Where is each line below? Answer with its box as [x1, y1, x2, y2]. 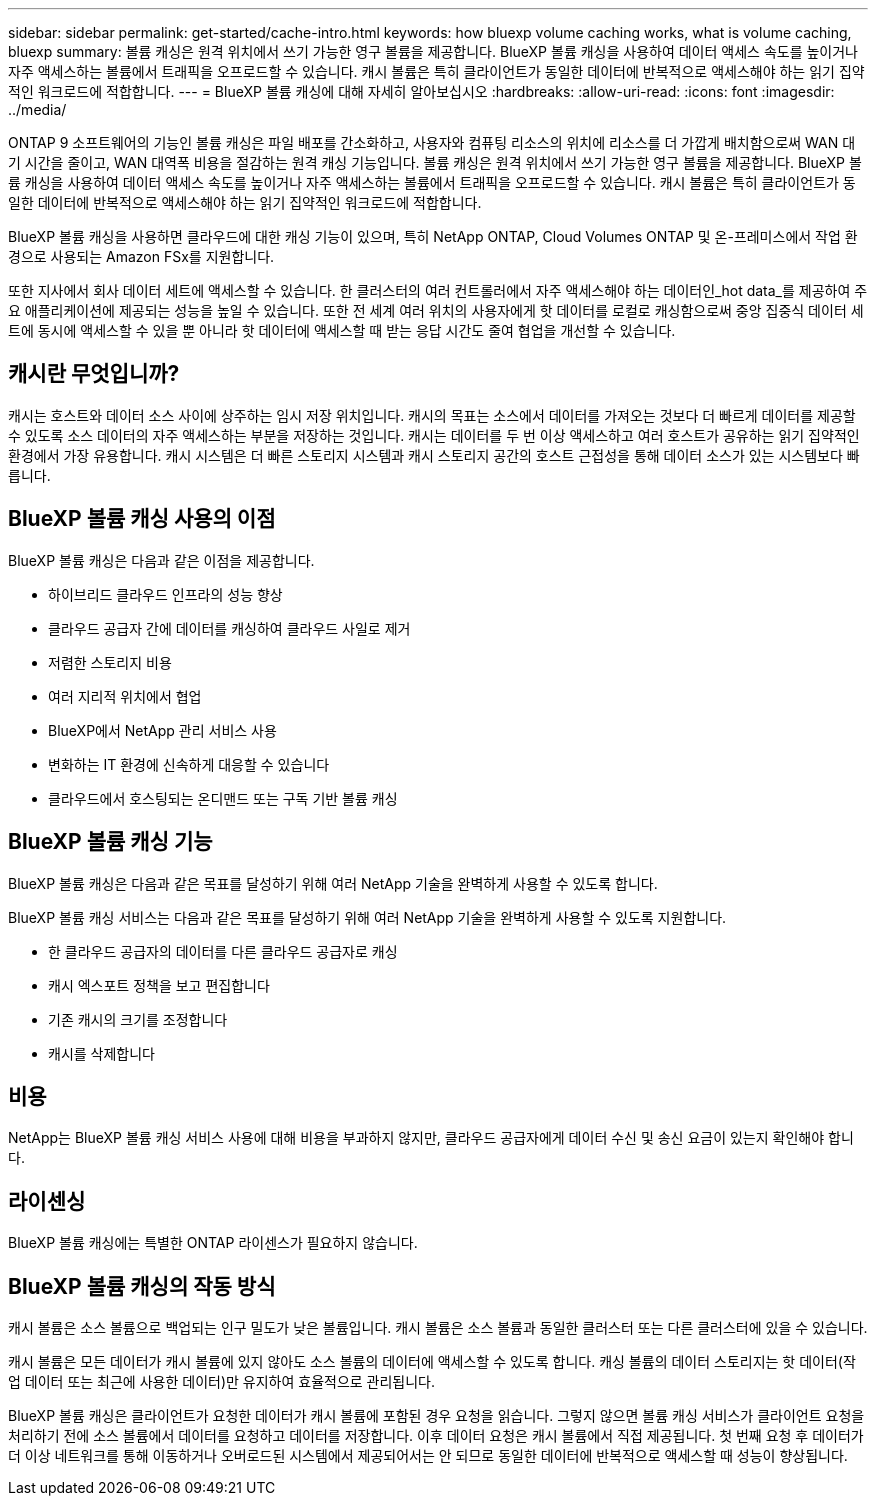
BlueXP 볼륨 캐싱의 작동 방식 [8, 1273, 276, 1299]
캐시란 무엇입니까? [8, 361, 180, 387]
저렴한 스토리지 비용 [48, 653, 172, 671]
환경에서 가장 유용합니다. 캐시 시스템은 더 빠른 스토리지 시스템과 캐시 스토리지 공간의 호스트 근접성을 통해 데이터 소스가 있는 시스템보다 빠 [8, 446, 860, 464]
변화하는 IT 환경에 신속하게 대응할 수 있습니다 [48, 755, 330, 773]
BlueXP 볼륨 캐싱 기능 [8, 829, 213, 855]
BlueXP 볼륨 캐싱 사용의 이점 [8, 506, 276, 532]
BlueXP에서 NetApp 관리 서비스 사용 [48, 721, 277, 739]
